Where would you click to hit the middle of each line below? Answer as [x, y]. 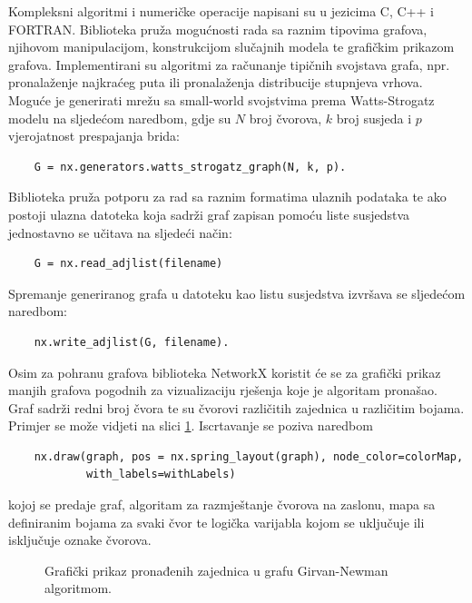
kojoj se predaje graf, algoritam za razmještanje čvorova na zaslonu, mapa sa [222, 504]
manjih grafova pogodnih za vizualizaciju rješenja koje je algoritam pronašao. [223, 390]
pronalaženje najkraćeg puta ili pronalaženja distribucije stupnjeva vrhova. [216, 82]
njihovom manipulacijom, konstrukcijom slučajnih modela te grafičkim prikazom [231, 47]
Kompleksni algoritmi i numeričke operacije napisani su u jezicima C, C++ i [221, 11]
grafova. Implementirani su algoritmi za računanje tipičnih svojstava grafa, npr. [229, 64]
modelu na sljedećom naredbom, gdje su [120, 118]
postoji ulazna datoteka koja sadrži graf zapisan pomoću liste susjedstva [209, 214]
